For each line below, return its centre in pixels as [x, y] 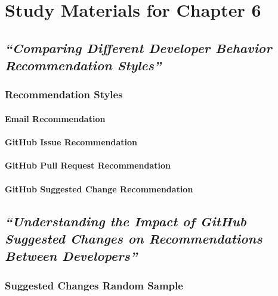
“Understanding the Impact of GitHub [126, 221]
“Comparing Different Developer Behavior [138, 47]
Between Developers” [71, 256]
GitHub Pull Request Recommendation [88, 165]
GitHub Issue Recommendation [71, 142]
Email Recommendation [55, 118]
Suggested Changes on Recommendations [134, 238]
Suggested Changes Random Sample [94, 285]
